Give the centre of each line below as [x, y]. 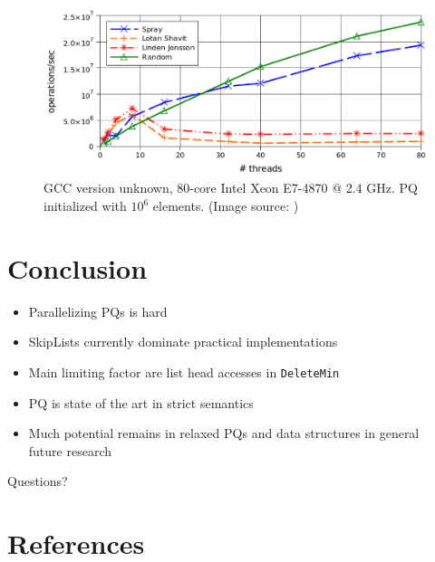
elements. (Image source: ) [226, 206]
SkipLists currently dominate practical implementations [183, 342]
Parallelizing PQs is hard [98, 311]
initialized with [85, 206]
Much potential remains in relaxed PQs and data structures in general [224, 433]
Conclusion [77, 267]
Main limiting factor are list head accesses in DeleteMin [184, 371]
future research [70, 450]
